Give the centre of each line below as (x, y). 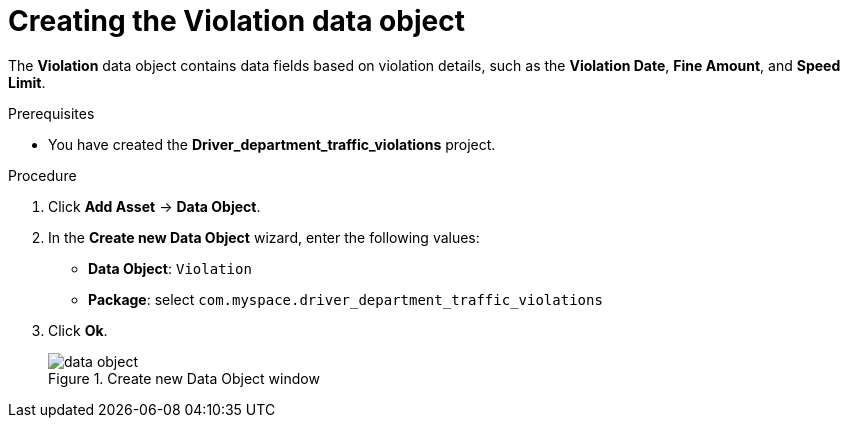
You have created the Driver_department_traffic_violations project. (272, 144)
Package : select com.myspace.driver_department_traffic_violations (345, 299)
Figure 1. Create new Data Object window (184, 378)
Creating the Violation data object (236, 21)
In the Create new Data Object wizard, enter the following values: (264, 237)
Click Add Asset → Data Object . (154, 206)
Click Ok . (78, 330)
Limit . (27, 82)
